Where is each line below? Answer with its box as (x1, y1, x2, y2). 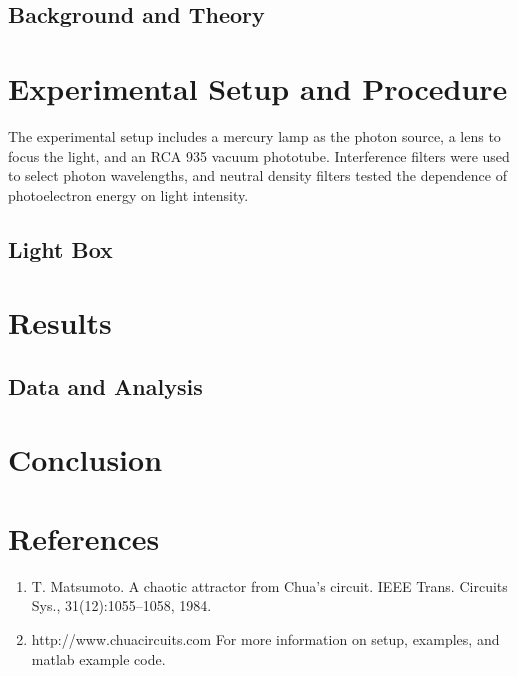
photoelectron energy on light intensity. (8, 184, 249, 205)
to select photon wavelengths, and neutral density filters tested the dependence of (8, 165, 507, 186)
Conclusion (8, 439, 163, 480)
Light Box (8, 233, 113, 264)
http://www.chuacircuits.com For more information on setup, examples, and (31, 628, 500, 649)
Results (8, 302, 112, 343)
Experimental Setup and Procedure (8, 67, 508, 108)
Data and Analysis (8, 370, 203, 401)
